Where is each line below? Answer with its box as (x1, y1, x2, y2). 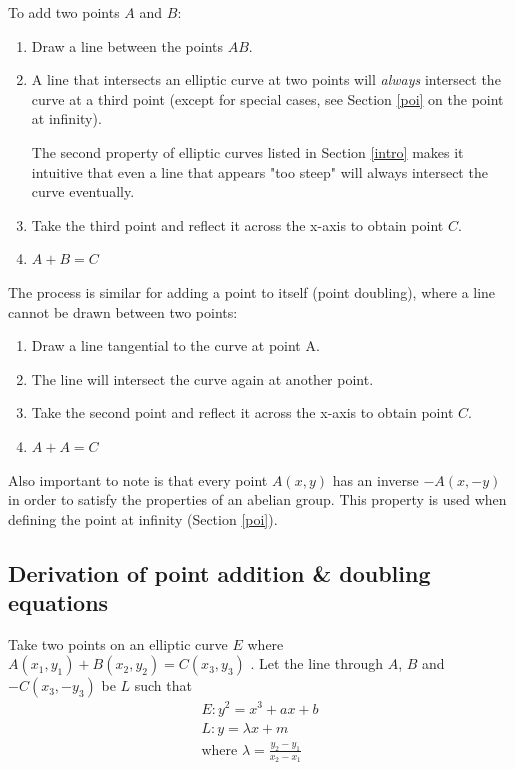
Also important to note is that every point (8, 469, 268, 490)
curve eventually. (31, 181, 135, 202)
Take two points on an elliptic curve (8, 633, 228, 654)
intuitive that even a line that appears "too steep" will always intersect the (31, 161, 488, 182)
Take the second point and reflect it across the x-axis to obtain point (31, 402, 454, 423)
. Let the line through (250, 653, 383, 674)
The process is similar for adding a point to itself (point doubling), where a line (8, 281, 496, 302)
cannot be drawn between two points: (8, 301, 238, 322)
